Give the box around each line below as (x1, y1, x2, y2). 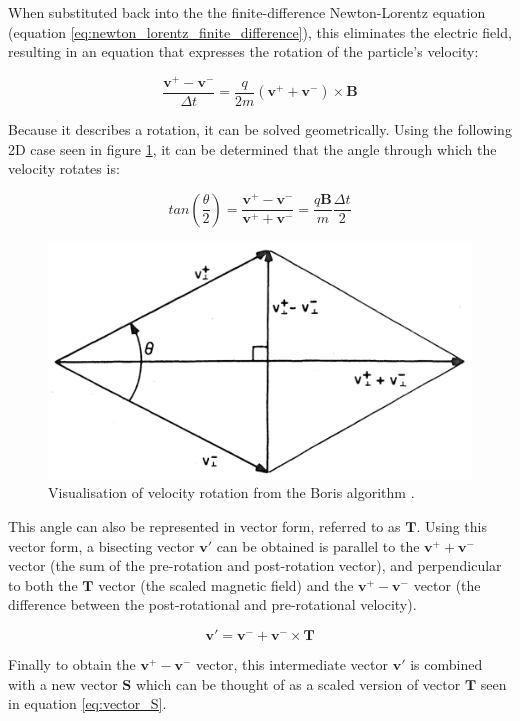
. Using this (416, 516, 487, 537)
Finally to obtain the (8, 653, 136, 674)
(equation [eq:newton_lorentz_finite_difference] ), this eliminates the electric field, (8, 21, 512, 42)
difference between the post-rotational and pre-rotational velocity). (8, 594, 417, 615)
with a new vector (8, 673, 118, 694)
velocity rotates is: (8, 158, 120, 179)
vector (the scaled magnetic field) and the (98, 574, 354, 595)
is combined (410, 653, 483, 674)
